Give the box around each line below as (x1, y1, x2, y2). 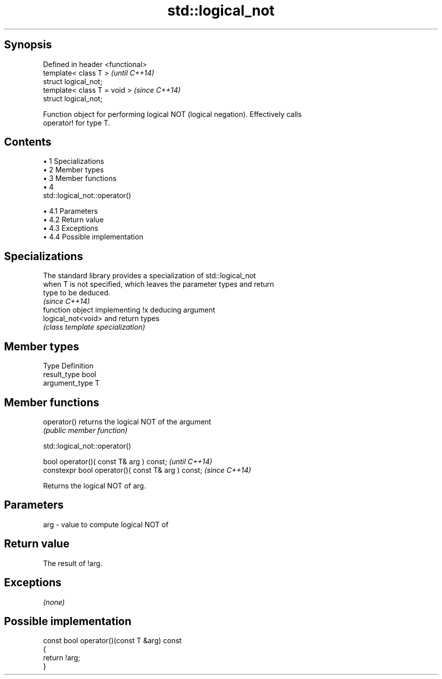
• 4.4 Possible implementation (43, 232, 143, 241)
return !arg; (43, 653, 80, 662)
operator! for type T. (43, 118, 111, 127)
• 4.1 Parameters (43, 207, 98, 216)
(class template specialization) (43, 323, 145, 332)
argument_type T (43, 379, 100, 388)
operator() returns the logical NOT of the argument (43, 417, 211, 426)
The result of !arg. (43, 559, 102, 568)
